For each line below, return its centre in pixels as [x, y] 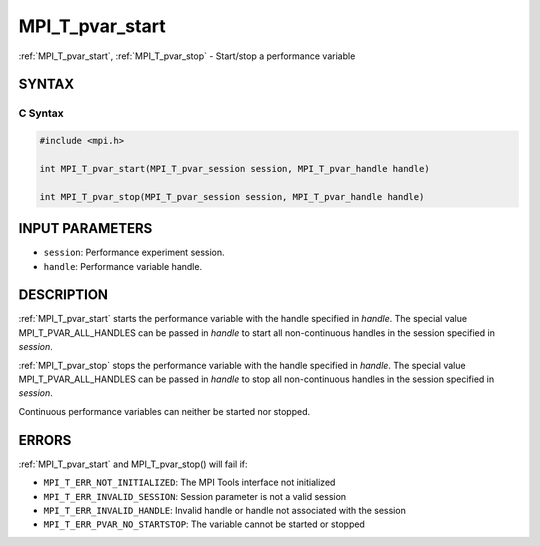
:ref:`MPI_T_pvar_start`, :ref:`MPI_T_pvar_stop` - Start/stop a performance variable [187, 56]
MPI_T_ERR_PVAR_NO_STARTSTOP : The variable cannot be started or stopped [204, 524]
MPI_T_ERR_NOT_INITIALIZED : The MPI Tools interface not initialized [189, 482]
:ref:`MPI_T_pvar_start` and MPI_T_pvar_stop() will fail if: [133, 464]
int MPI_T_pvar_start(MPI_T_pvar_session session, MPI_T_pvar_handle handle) [234, 168]
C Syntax [41, 113]
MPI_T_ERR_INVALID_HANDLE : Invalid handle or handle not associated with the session [225, 510]
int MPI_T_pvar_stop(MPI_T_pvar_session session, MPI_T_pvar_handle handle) [232, 196]
